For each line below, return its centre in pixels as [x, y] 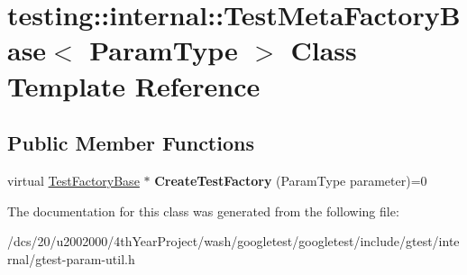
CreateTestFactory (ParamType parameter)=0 [291, 180]
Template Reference [134, 85]
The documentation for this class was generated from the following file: [203, 211]
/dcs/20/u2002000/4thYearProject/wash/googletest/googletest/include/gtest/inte [233, 241]
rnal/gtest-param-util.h [71, 258]
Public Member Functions [131, 143]
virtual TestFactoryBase [73, 180]
